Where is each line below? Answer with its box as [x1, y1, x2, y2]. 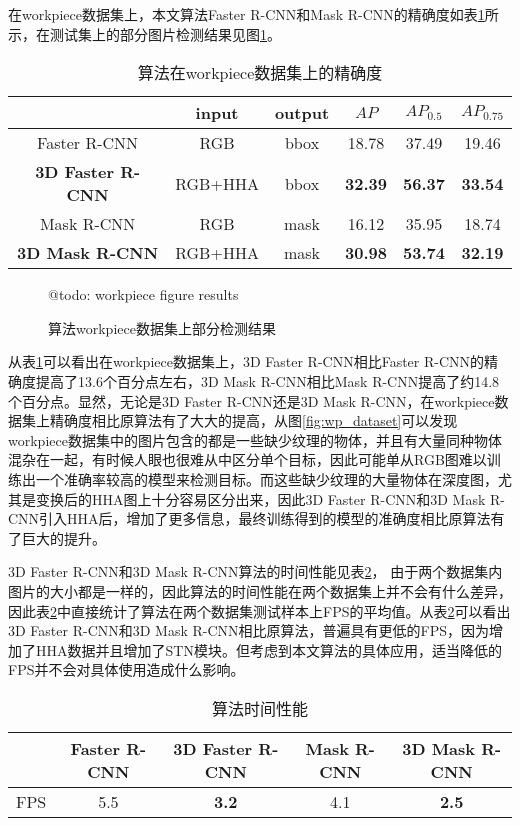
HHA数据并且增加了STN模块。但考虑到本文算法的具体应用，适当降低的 [35, 639, 502, 660]
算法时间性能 [211, 696, 308, 720]
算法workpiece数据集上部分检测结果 [48, 317, 276, 338]
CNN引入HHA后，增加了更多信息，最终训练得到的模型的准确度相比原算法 [8, 508, 491, 529]
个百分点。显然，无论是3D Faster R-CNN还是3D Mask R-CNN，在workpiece [8, 390, 495, 411]
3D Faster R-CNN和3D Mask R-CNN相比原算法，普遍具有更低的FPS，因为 [8, 620, 490, 641]
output [274, 101, 330, 125]
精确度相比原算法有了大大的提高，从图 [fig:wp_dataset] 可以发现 [49, 410, 458, 431]
